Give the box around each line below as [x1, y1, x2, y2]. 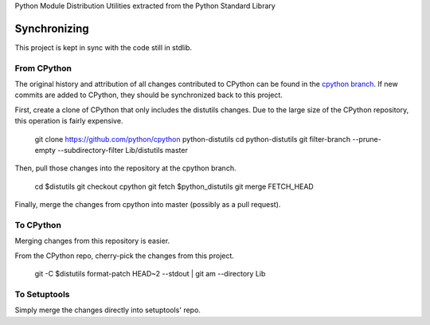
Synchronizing [14, 22, 89, 35]
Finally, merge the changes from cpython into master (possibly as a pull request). [14, 200, 281, 209]
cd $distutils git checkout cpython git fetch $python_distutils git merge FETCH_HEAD [34, 182, 314, 191]
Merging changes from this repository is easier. [14, 236, 170, 246]
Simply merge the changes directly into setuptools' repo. [14, 305, 201, 315]
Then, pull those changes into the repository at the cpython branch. [14, 163, 236, 173]
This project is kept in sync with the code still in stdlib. [14, 42, 193, 52]
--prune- [351, 134, 381, 143]
